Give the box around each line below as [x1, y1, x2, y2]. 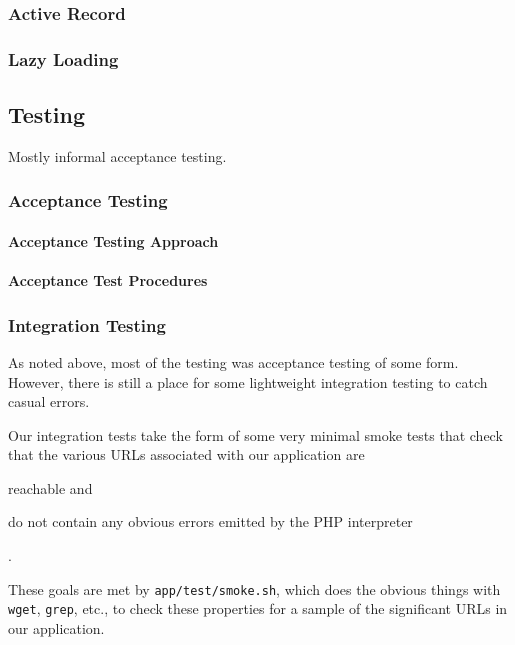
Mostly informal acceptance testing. [8, 145, 227, 166]
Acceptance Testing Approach [8, 230, 219, 251]
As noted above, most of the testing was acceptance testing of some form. [8, 351, 459, 372]
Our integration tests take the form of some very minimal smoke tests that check [8, 424, 503, 445]
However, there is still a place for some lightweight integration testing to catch [8, 371, 488, 392]
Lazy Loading [8, 46, 119, 71]
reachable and [8, 477, 93, 498]
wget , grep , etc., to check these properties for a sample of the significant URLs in [8, 598, 508, 619]
